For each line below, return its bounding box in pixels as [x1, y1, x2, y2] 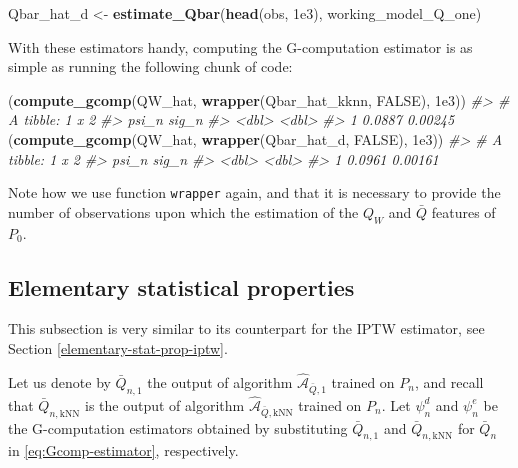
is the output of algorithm [85, 394, 245, 415]
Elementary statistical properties [8, 271, 355, 302]
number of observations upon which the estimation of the [8, 201, 359, 222]
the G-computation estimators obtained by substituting [8, 417, 348, 438]
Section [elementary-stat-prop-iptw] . [8, 338, 228, 358]
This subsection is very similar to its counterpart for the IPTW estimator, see [8, 318, 485, 339]
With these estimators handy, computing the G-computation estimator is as [8, 36, 473, 57]
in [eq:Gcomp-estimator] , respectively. [8, 440, 239, 461]
